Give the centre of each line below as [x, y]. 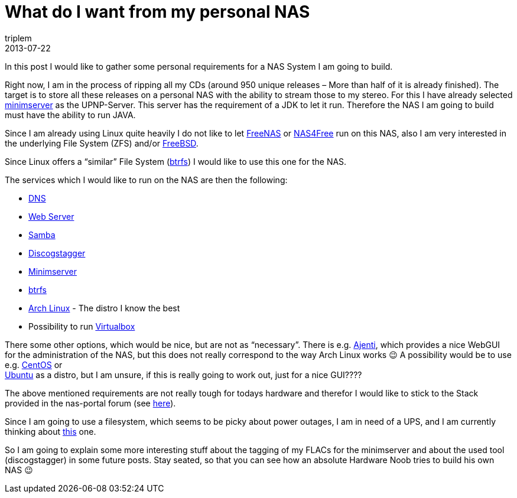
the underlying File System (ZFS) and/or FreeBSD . [102, 143]
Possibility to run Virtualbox [82, 326]
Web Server [51, 216]
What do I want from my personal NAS [157, 12]
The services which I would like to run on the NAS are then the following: [146, 180]
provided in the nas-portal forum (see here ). [90, 403]
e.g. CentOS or [34, 364]
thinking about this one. [51, 431]
